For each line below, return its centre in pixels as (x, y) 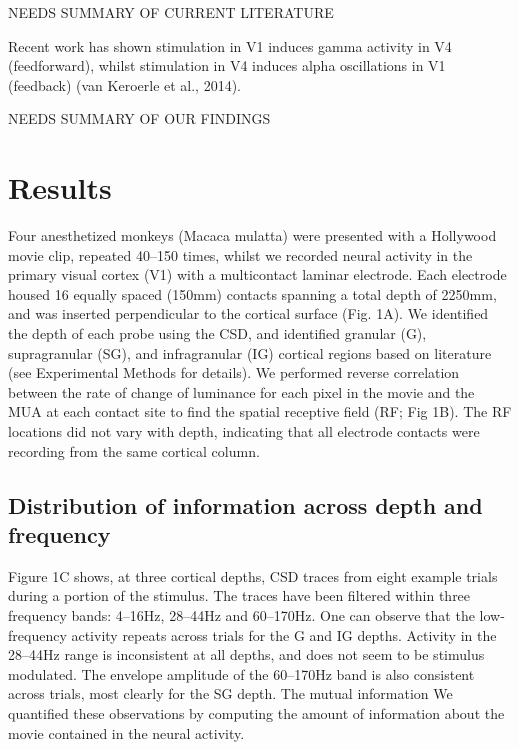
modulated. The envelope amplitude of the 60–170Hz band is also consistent (241, 673)
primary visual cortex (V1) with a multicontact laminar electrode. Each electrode (257, 274)
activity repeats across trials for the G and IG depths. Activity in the (284, 634)
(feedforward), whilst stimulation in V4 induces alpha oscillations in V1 (227, 65)
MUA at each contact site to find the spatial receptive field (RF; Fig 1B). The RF (260, 411)
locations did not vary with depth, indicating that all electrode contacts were (244, 431)
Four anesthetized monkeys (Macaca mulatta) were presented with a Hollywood (252, 235)
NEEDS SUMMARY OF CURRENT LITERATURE (171, 12)
